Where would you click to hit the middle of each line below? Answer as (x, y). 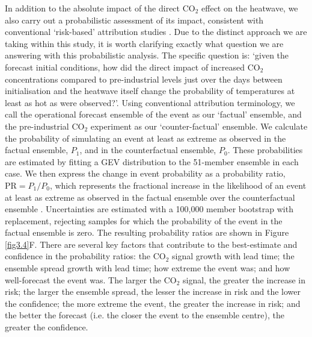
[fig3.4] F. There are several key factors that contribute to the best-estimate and (151, 244)
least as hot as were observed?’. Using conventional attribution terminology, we (150, 102)
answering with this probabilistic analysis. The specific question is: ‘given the (147, 55)
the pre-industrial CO (45, 126)
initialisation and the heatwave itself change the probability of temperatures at (150, 91)
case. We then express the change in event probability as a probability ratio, (145, 173)
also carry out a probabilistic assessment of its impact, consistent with (134, 20)
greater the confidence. (47, 327)
